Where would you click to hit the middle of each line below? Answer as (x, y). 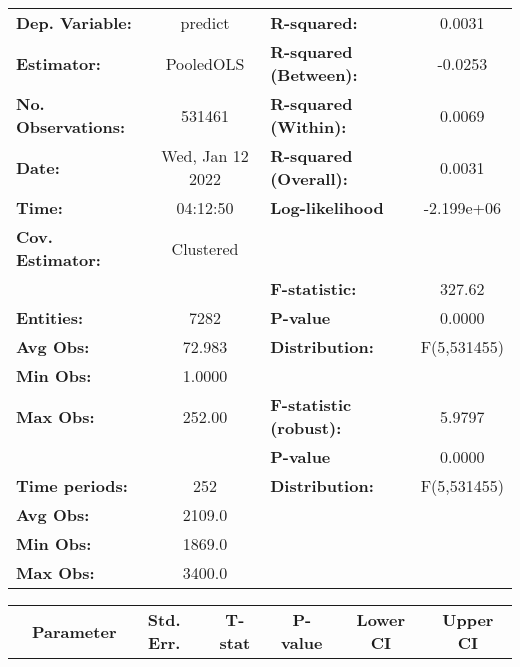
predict (205, 22)
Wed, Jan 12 (205, 155)
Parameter (74, 631)
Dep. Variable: (74, 22)
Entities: (50, 317)
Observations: (71, 126)
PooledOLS (205, 63)
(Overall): (309, 178)
